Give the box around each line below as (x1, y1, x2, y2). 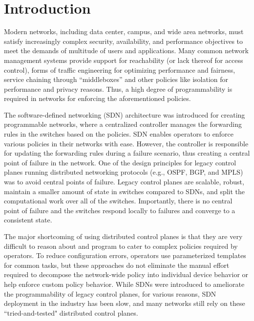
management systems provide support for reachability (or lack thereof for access (4, 55, 243, 65)
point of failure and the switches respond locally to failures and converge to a (4, 205, 235, 215)
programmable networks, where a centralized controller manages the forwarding (4, 119, 242, 129)
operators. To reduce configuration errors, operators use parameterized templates (4, 250, 246, 261)
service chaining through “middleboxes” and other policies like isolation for (4, 74, 228, 84)
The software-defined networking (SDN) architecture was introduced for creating (4, 109, 245, 120)
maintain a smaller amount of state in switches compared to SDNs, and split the (4, 186, 245, 196)
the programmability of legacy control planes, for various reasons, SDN (4, 288, 216, 299)
